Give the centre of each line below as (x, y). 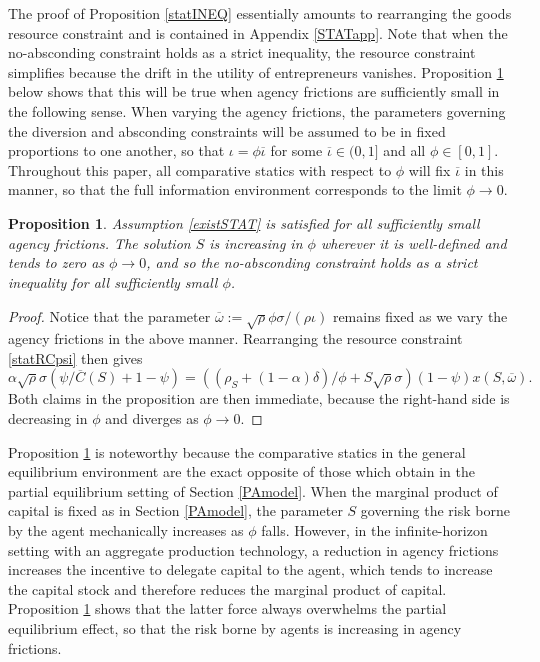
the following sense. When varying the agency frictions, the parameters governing (257, 110)
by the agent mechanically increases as (126, 530)
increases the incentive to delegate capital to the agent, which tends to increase (250, 569)
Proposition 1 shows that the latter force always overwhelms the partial (227, 608)
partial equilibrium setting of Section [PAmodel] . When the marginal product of (253, 490)
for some (296, 150)
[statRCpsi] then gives (75, 357)
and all (404, 150)
